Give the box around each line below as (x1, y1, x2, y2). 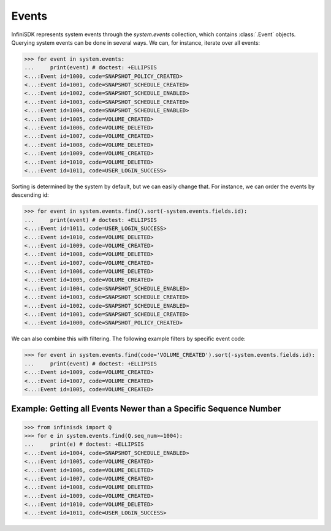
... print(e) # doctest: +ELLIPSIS (24, 441, 144, 448)
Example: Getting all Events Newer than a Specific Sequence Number (11, 403, 281, 414)
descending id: (11, 191, 49, 199)
